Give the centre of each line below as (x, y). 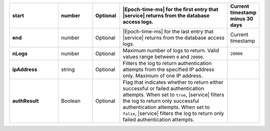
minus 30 (242, 19)
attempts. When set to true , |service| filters (173, 95)
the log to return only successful (161, 101)
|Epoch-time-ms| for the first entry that (170, 9)
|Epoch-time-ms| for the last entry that (168, 31)
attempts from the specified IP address (168, 69)
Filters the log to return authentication (167, 63)
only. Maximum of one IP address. (163, 76)
